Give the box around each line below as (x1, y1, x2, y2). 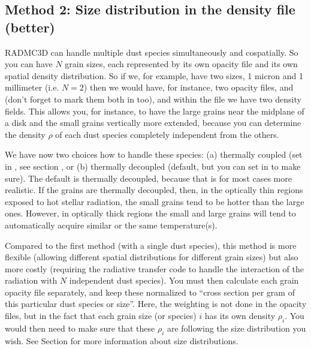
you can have (5, 58, 53, 70)
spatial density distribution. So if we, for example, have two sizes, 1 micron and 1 (5, 69, 303, 82)
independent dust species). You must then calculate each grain (69, 274, 299, 287)
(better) (5, 17, 55, 36)
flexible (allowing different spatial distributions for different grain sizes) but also (5, 251, 298, 263)
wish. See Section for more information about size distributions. (5, 334, 238, 347)
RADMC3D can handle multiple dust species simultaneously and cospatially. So (5, 46, 298, 58)
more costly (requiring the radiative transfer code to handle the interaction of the (5, 262, 304, 275)
